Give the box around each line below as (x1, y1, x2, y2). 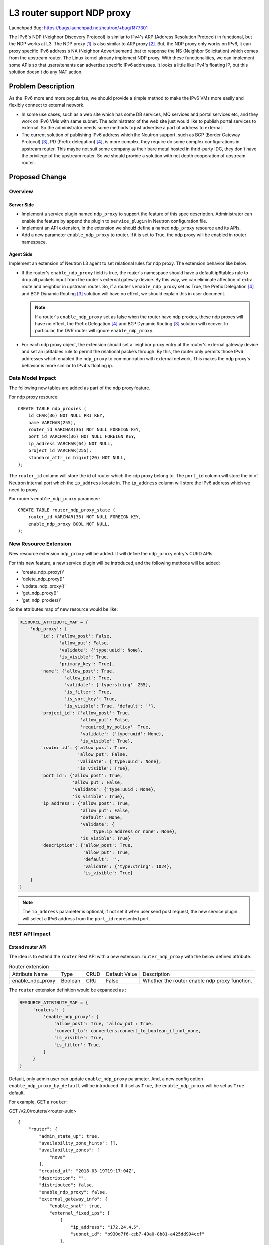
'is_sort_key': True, (64, 696, 117, 702)
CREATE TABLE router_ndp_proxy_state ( (18, 507, 116, 513)
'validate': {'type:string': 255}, (64, 682, 151, 688)
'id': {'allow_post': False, (40, 633, 112, 639)
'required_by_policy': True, (80, 724, 151, 730)
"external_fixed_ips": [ (49, 1210, 111, 1216)
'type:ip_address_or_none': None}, (90, 828, 178, 834)
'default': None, (80, 814, 123, 820)
